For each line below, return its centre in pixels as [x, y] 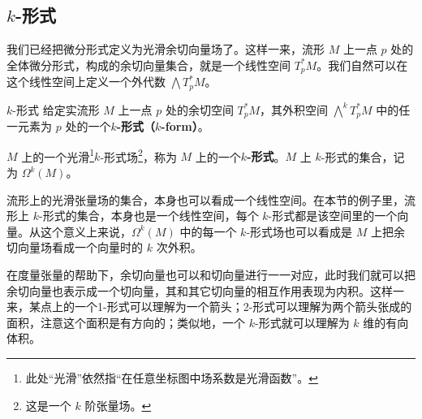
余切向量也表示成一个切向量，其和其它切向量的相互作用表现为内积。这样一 [205, 290]
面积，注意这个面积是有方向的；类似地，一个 [126, 322]
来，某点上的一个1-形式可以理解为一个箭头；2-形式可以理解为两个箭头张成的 [209, 307]
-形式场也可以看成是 [299, 231]
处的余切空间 [199, 109]
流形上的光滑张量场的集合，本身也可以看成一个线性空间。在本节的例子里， [205, 199]
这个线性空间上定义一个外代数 [86, 82]
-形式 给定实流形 [56, 109]
